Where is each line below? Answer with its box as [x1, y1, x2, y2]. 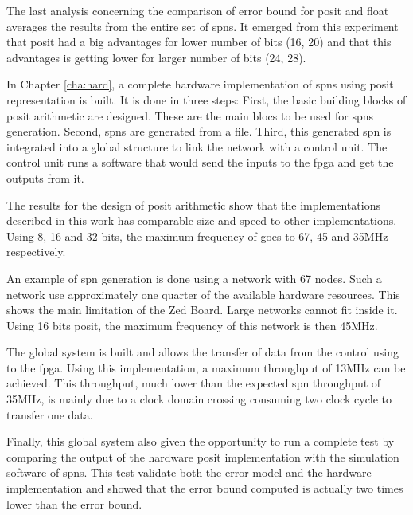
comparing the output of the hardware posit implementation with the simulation [6, 448, 399, 465]
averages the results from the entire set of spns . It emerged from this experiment [6, 18, 399, 34]
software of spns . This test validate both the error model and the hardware [6, 464, 372, 481]
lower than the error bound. [6, 495, 142, 512]
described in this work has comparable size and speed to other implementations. [6, 212, 397, 229]
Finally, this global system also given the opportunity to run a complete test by [6, 433, 395, 450]
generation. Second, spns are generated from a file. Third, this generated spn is [6, 123, 392, 140]
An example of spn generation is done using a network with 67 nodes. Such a [6, 269, 382, 286]
